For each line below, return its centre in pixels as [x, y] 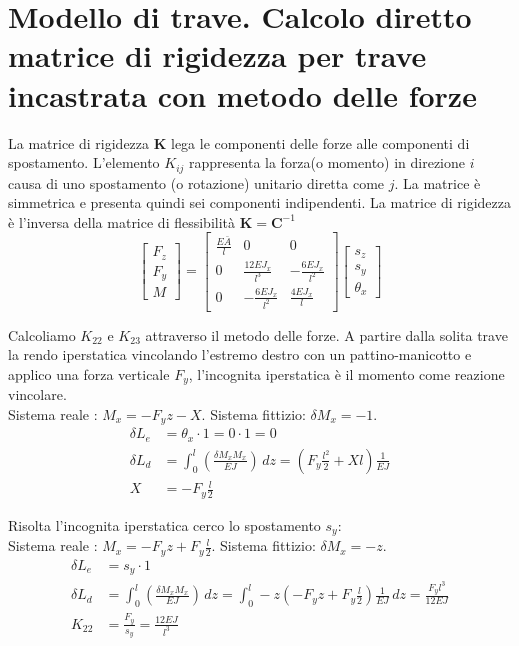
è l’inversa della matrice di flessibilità [122, 221]
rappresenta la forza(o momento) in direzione [327, 162]
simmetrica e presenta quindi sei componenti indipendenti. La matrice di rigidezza [260, 202]
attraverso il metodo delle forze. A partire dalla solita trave [326, 334]
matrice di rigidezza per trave [217, 55]
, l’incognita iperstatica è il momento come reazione [346, 373]
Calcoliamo [42, 334]
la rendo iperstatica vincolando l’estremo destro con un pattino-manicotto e [240, 354]
